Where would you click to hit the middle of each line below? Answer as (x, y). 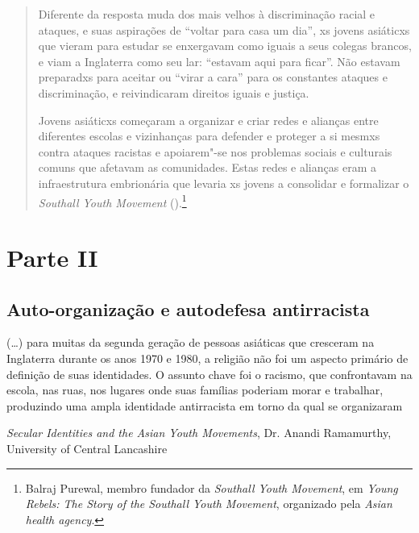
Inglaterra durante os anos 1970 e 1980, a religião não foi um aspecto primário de (207, 358)
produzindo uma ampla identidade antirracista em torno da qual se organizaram (205, 405)
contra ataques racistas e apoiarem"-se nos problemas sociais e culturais (215, 151)
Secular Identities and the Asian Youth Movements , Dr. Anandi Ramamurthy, (199, 433)
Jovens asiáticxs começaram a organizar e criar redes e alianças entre (208, 120)
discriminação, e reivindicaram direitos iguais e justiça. (174, 92)
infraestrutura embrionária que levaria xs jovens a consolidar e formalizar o (224, 183)
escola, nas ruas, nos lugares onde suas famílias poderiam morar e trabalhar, (195, 390)
